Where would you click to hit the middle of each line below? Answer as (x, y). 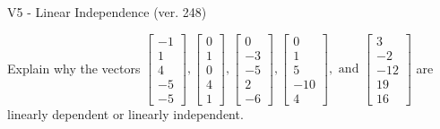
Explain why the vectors (74, 68)
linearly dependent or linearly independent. (125, 113)
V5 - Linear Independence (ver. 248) (107, 12)
